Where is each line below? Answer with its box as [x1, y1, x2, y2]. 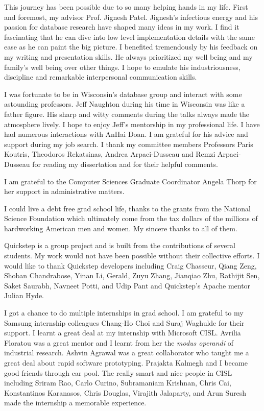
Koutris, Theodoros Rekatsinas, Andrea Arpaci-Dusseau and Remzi [4, 149, 215, 159]
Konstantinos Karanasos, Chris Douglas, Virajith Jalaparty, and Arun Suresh [4, 387, 247, 398]
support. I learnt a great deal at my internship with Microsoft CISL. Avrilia [4, 327, 241, 338]
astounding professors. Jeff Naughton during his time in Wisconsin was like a [4, 99, 245, 109]
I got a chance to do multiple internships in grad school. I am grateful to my [4, 307, 244, 318]
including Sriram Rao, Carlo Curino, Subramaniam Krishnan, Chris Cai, [4, 377, 231, 388]
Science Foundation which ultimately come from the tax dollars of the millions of [4, 213, 258, 224]
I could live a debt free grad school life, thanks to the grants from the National [4, 203, 251, 213]
